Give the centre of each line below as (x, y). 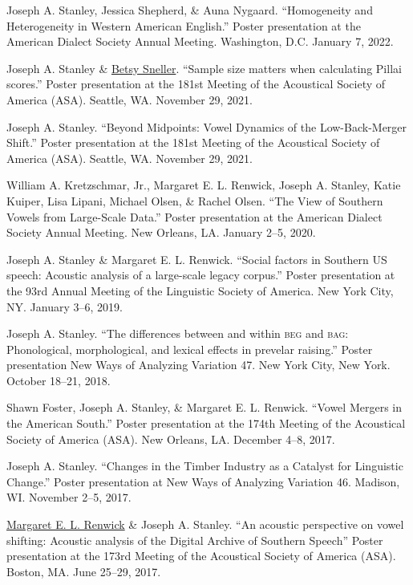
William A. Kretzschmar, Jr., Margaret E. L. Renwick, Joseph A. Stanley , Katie (204, 185)
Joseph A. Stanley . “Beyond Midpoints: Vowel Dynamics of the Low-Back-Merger (207, 126)
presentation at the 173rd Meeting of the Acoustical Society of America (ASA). (201, 556)
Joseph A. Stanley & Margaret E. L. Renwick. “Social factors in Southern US (197, 259)
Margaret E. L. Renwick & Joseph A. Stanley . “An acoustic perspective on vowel (205, 524)
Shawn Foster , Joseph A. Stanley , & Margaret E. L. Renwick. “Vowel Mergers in (204, 407)
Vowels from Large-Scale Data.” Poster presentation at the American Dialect (194, 216)
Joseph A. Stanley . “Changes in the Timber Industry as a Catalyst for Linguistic (205, 466)
